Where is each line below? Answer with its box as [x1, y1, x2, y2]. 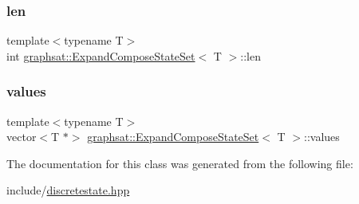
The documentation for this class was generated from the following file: [6, 155, 353, 171]
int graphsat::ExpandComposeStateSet [6, 47, 195, 64]
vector [6, 128, 37, 145]
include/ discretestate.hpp [6, 182, 130, 198]
